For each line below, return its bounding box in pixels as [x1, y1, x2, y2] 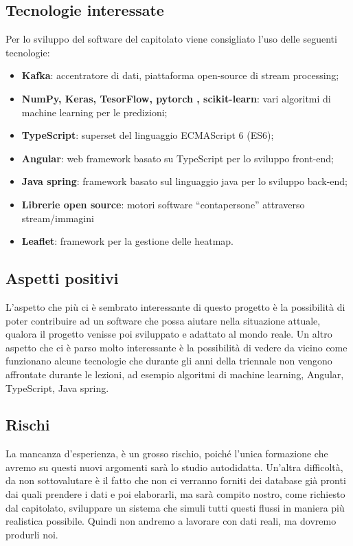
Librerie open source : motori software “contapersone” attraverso [21, 197, 305, 211]
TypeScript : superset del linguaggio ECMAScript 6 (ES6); [21, 128, 274, 142]
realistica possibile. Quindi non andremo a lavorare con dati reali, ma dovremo [5, 514, 337, 528]
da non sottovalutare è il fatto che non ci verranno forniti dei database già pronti [5, 473, 346, 488]
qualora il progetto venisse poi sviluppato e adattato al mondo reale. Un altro [5, 327, 332, 341]
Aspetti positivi [5, 267, 119, 289]
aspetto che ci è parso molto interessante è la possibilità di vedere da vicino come [5, 340, 348, 354]
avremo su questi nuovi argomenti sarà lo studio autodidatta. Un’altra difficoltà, [5, 459, 343, 474]
